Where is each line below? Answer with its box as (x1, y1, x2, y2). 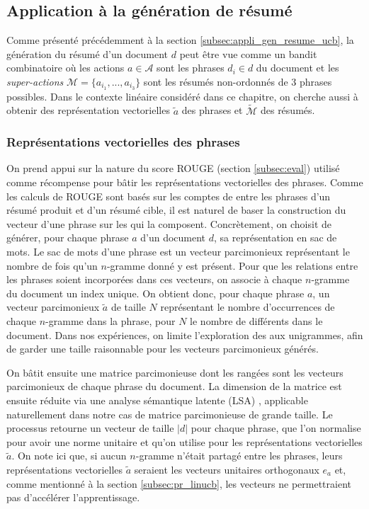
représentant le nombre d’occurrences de (160, 299, 335, 314)
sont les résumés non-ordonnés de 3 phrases (143, 74, 332, 88)
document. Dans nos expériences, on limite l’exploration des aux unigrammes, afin (6, 327, 363, 342)
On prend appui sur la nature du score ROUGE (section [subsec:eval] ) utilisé (6, 161, 340, 176)
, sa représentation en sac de (214, 230, 337, 245)
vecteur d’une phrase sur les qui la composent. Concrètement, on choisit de (6, 216, 332, 231)
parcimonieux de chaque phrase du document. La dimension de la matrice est (6, 379, 342, 394)
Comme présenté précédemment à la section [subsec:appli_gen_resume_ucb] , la (6, 33, 354, 47)
